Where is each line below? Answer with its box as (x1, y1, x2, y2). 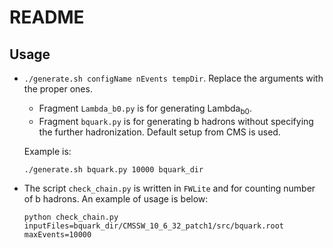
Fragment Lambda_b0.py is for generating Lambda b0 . (38, 102, 252, 116)
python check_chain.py (23, 212, 119, 222)
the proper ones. (23, 83, 93, 95)
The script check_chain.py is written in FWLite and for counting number (23, 182, 316, 194)
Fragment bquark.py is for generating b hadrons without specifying (38, 115, 314, 127)
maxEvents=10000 (23, 229, 92, 240)
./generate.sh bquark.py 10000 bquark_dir (23, 164, 204, 175)
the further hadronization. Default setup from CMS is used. (38, 126, 281, 138)
